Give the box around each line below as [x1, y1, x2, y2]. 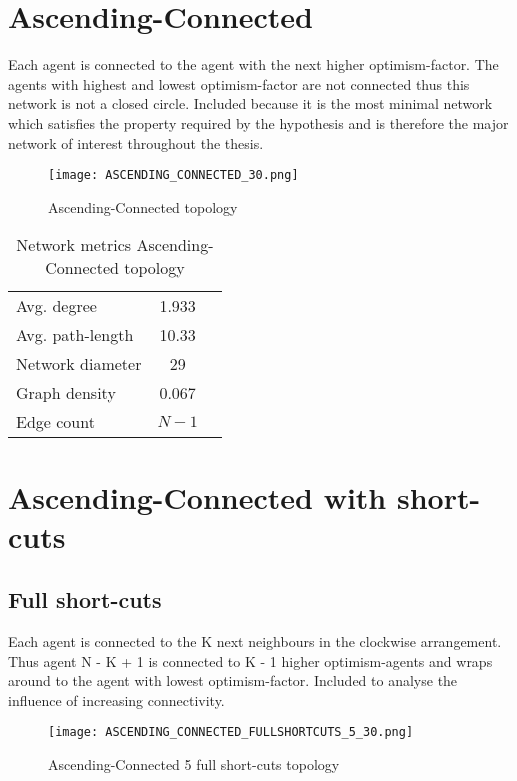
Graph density [16, 381, 116, 405]
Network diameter [16, 352, 142, 376]
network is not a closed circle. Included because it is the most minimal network [8, 93, 493, 114]
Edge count [16, 410, 95, 434]
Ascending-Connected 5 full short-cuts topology [48, 754, 340, 775]
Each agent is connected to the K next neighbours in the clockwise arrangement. [8, 631, 502, 652]
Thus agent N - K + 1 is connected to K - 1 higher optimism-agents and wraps [8, 650, 493, 671]
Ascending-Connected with [8, 476, 387, 517]
